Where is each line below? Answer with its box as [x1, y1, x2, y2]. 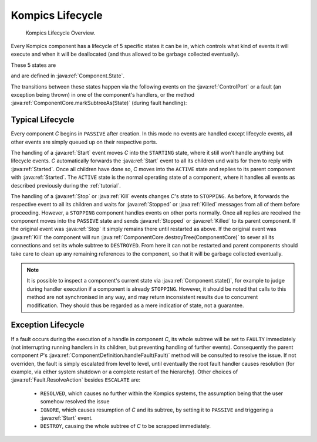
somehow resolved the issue [40, 398, 110, 405]
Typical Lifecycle [11, 115, 75, 125]
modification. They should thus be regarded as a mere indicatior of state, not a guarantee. [26, 302, 244, 309]
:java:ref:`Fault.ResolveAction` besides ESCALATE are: [11, 376, 141, 383]
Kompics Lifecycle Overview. [25, 29, 96, 36]
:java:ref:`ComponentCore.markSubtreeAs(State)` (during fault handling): [11, 100, 187, 107]
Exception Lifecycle [11, 320, 85, 330]
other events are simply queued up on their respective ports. [11, 138, 158, 145]
